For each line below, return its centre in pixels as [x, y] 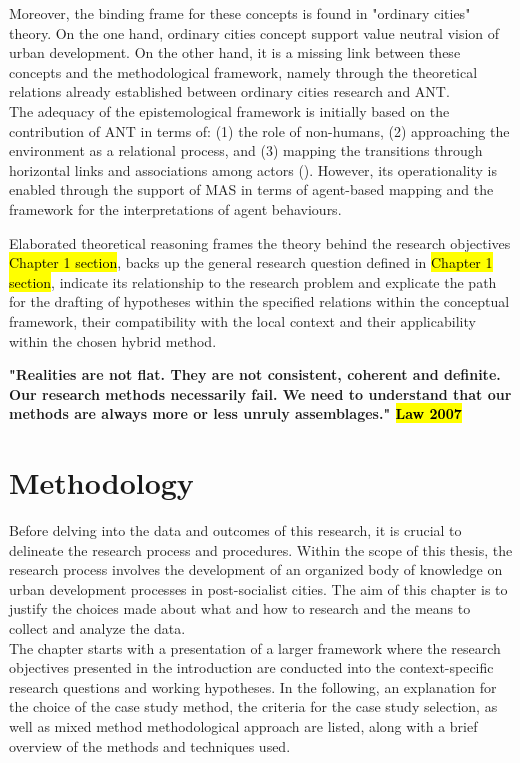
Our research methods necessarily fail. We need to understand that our [260, 393]
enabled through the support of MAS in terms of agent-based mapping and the [251, 189]
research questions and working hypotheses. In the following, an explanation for [253, 686]
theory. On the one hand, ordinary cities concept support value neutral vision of [254, 32]
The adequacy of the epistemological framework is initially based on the [229, 110]
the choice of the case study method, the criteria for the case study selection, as [253, 706]
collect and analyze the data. [97, 627]
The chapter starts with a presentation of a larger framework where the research [255, 647]
